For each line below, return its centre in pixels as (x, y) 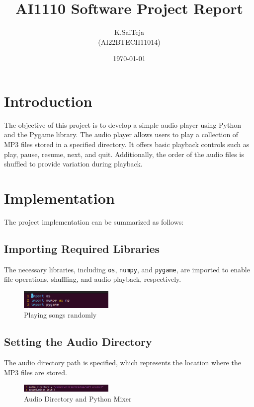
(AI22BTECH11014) (129, 41)
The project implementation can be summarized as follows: (94, 221)
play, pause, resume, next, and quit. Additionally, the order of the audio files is (124, 154)
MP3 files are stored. (36, 372)
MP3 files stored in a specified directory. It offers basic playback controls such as (127, 144)
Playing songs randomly (60, 315)
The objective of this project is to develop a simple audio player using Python (123, 124)
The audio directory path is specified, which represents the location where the (123, 363)
